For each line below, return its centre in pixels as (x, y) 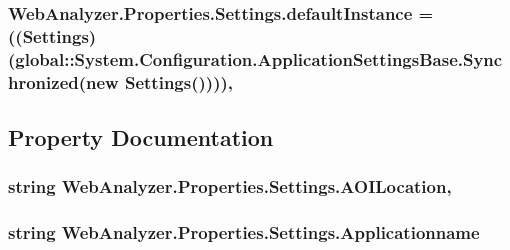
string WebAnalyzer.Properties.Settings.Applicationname (244, 232)
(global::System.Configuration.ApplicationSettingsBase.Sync (255, 58)
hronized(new (63, 81)
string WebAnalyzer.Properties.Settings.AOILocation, (230, 186)
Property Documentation (141, 137)
